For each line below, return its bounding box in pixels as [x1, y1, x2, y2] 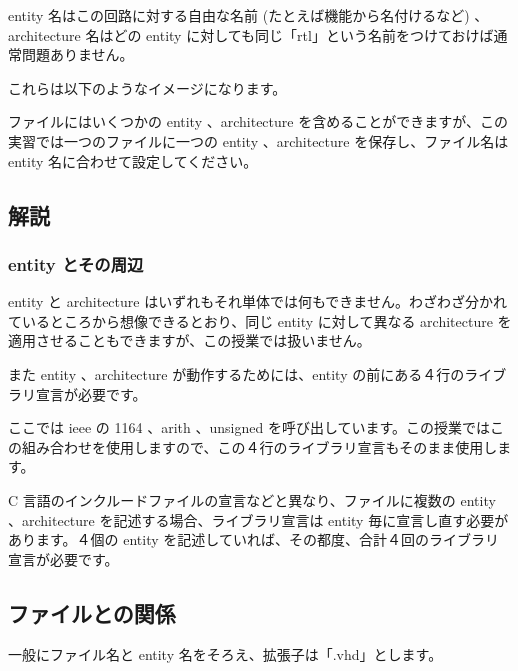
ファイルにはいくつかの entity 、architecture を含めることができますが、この [8, 111, 508, 132]
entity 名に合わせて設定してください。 [8, 150, 258, 171]
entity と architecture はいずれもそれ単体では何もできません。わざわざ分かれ [8, 291, 507, 312]
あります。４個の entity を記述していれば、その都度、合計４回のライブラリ [8, 529, 499, 550]
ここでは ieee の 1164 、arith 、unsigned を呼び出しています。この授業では [8, 417, 491, 438]
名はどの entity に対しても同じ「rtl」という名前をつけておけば [85, 24, 494, 45]
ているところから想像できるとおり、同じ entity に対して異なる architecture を [8, 310, 512, 331]
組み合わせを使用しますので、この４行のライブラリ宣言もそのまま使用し [21, 436, 498, 457]
